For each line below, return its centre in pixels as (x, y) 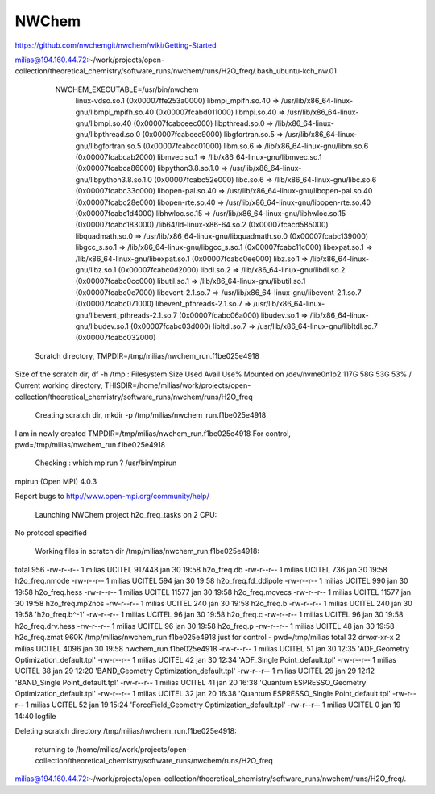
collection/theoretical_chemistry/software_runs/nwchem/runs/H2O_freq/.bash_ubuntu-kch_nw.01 (176, 71)
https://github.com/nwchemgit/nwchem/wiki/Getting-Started (116, 45)
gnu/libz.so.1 (96, 269)
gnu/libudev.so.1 (102, 326)
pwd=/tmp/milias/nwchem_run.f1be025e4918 (90, 445)
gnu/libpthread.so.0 (108, 135)
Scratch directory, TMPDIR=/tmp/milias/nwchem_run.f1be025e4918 (147, 355)
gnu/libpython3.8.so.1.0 (114, 179)
